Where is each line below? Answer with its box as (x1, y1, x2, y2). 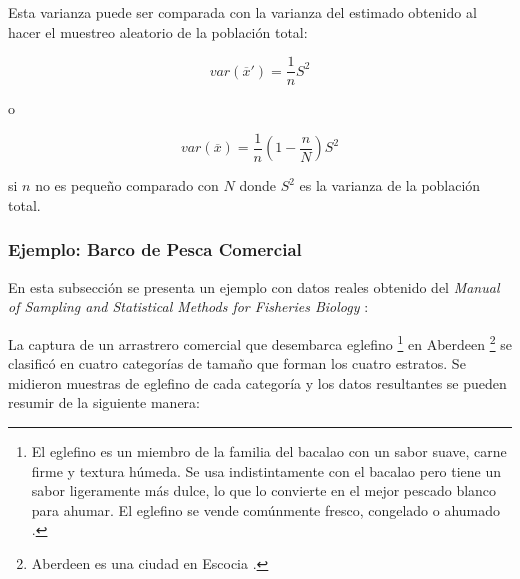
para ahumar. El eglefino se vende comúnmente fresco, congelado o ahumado (31, 499, 501, 520)
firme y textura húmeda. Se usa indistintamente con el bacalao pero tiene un (31, 460, 502, 481)
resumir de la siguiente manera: (8, 392, 200, 413)
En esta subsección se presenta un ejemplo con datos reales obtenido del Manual (8, 276, 500, 297)
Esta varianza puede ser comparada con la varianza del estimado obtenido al (8, 2, 477, 22)
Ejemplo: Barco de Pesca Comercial (8, 237, 302, 262)
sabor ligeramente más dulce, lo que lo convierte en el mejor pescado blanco (31, 480, 497, 501)
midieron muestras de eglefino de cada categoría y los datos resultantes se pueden (8, 372, 507, 393)
